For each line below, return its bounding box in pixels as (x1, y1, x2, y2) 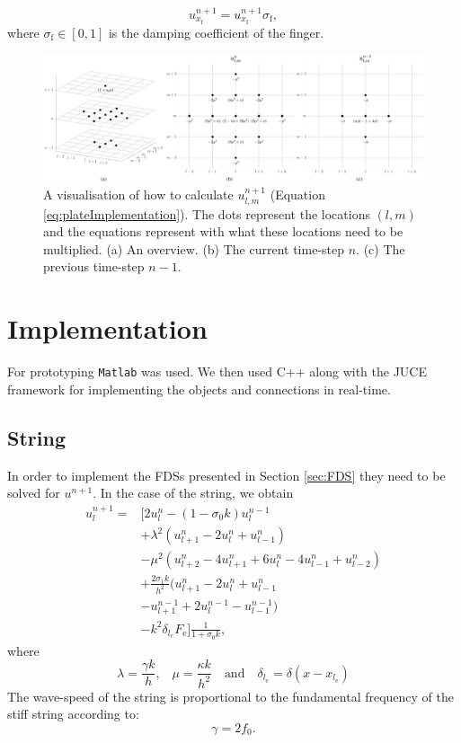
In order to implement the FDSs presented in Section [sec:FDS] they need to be (7, 465, 446, 484)
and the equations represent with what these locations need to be (43, 222, 403, 241)
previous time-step (43, 257, 145, 276)
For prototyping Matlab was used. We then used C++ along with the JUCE (7, 362, 427, 381)
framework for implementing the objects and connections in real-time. (7, 379, 391, 398)
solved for (7, 483, 60, 502)
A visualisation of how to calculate (43, 185, 234, 204)
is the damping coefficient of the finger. (108, 22, 324, 41)
